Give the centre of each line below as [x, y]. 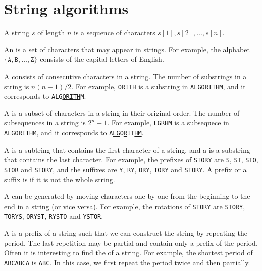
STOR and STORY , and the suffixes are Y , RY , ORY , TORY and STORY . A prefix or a [125, 169]
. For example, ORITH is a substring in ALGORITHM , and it [159, 86]
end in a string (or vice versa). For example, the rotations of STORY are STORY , [125, 206]
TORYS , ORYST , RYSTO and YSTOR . [54, 216]
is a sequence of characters [115, 32]
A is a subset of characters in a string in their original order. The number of [122, 113]
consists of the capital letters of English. [102, 59]
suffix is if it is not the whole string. [60, 179]
